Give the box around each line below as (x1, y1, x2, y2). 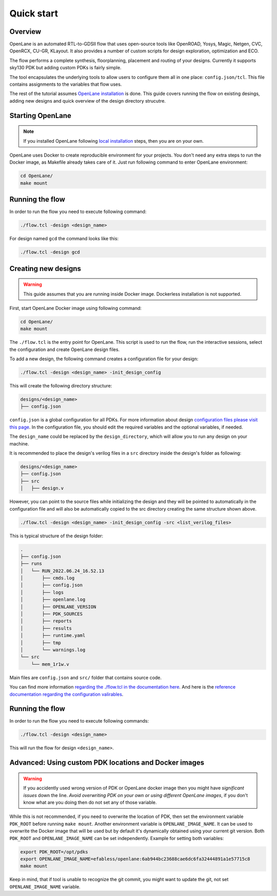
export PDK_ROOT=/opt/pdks (20, 849, 88, 854)
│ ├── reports (20, 618, 72, 624)
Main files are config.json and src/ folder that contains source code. (9, 674, 162, 680)
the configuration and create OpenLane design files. (9, 346, 120, 353)
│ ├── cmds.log (20, 575, 75, 581)
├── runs (20, 561, 43, 567)
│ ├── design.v (20, 485, 64, 491)
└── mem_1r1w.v (31, 661, 69, 667)
